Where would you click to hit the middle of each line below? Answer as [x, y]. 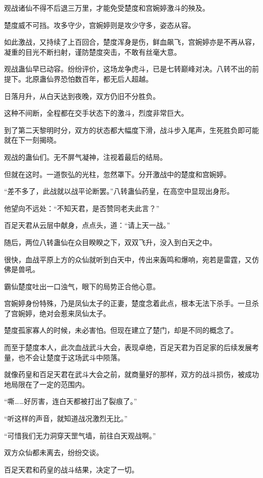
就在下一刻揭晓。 [32, 140]
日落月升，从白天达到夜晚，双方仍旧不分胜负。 [82, 96]
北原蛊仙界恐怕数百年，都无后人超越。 [89, 78]
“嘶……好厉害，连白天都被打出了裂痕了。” [71, 401]
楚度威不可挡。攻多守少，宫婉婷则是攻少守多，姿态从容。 [100, 25]
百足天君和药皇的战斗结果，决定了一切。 [71, 469]
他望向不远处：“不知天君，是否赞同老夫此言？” [82, 208]
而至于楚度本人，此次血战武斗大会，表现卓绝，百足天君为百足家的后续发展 [128, 347]
